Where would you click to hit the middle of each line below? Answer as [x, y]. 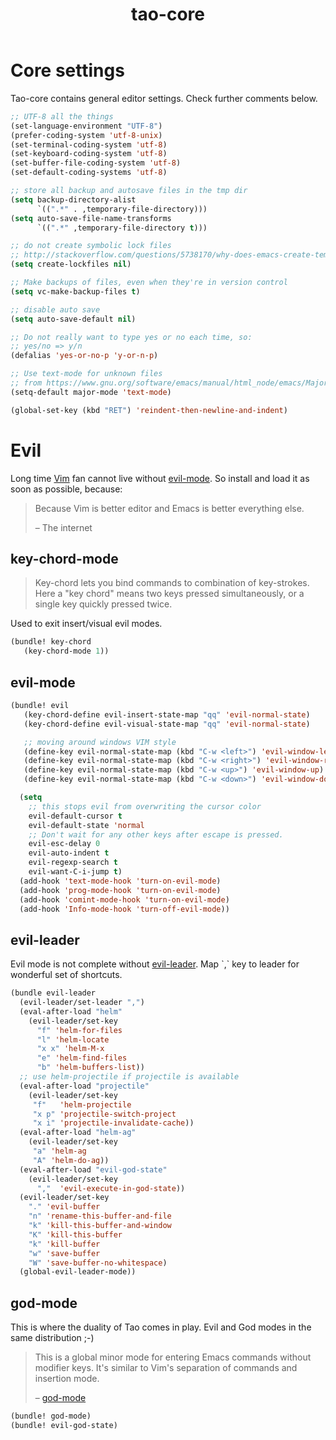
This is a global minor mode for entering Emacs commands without [173, 1357]
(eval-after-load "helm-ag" [78, 1133]
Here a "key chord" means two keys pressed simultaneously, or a [169, 594]
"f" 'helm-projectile [82, 1104]
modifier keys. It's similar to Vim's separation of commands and [166, 1368]
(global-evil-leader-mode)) [78, 1272]
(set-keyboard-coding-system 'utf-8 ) [89, 154]
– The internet [63, 527]
